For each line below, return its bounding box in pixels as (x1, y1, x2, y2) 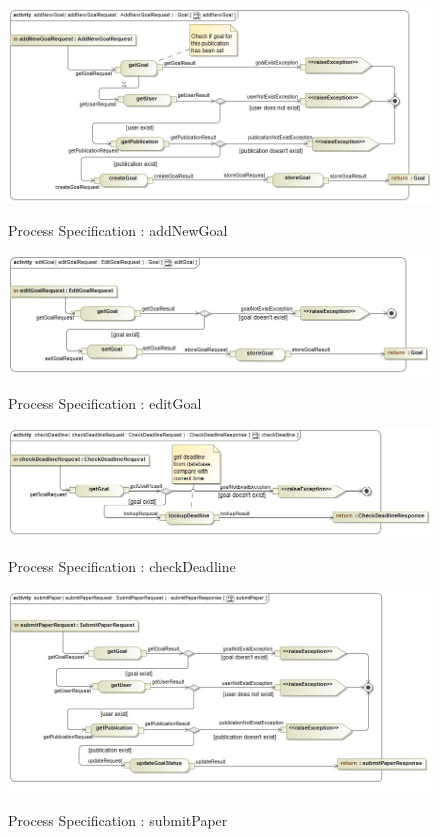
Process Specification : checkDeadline (8, 556, 236, 577)
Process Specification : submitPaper (8, 810, 228, 831)
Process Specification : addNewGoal (8, 220, 228, 241)
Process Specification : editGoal (8, 393, 202, 414)
